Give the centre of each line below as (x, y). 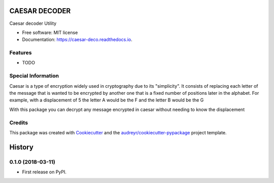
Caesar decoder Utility (33, 23)
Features (21, 53)
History (22, 147)
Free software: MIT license (50, 32)
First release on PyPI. (44, 172)
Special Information (34, 76)
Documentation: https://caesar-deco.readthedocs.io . (77, 40)
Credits (19, 123)
